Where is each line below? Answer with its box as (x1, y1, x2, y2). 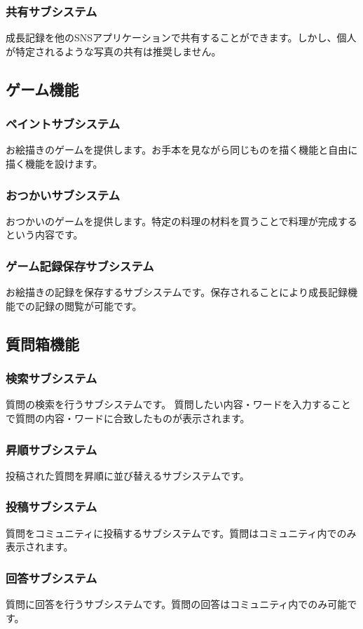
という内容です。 (6, 227, 83, 242)
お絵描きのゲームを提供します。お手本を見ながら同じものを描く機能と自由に (6, 142, 358, 157)
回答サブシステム (6, 569, 97, 586)
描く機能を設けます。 (6, 156, 103, 170)
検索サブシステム (6, 370, 97, 387)
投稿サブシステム (6, 498, 97, 515)
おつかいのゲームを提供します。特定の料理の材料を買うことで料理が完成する (6, 213, 357, 228)
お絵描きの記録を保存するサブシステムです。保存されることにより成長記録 (6, 285, 348, 299)
